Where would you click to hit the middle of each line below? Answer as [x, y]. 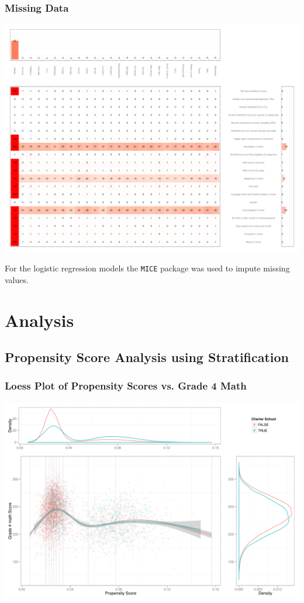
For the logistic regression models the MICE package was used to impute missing [147, 268]
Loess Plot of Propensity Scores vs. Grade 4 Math [126, 386]
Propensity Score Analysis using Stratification [147, 357]
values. [17, 279]
